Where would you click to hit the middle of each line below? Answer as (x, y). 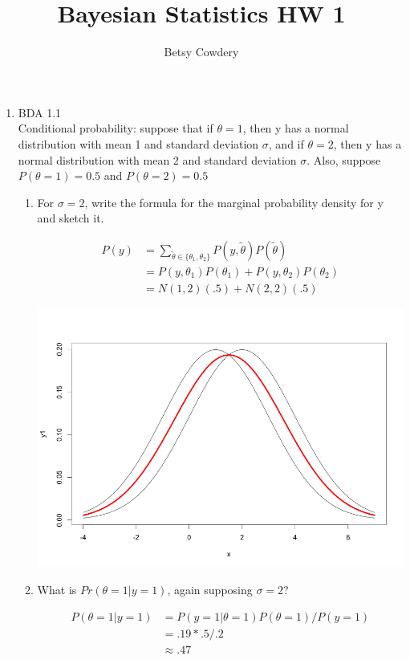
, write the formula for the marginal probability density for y (234, 202)
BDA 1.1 (40, 112)
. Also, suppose (344, 159)
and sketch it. (71, 218)
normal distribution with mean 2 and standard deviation (157, 159)
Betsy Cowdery (201, 52)
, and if (286, 143)
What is (57, 589)
